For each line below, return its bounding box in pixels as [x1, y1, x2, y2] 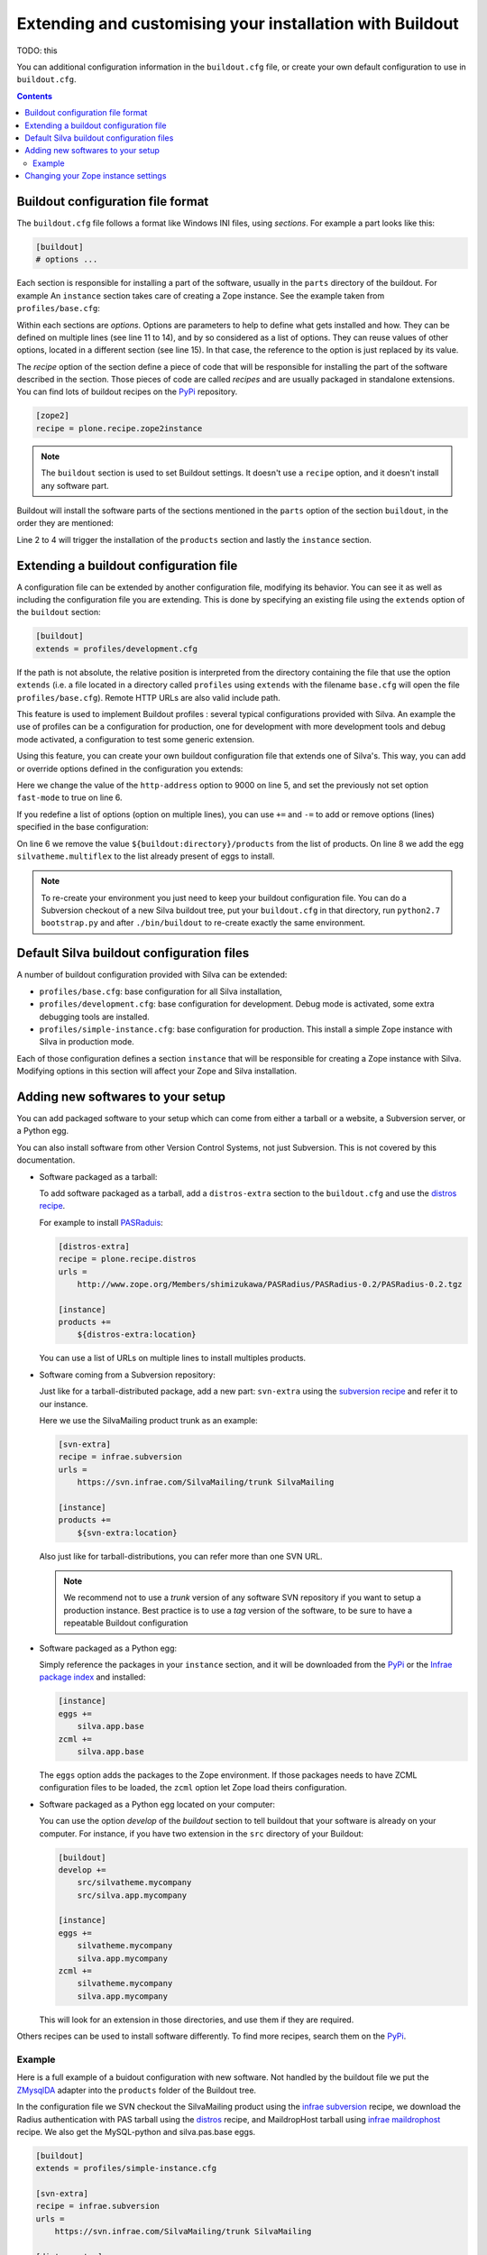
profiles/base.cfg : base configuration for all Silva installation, [39, 986, 283, 997]
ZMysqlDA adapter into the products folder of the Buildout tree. [16, 2085, 257, 2095]
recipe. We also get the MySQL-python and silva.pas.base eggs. [16, 2126, 256, 2137]
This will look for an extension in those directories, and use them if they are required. [39, 2014, 354, 2025]
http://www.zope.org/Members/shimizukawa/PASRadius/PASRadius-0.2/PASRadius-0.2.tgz [77, 1279, 464, 1289]
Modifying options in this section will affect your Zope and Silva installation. [16, 1065, 298, 1077]
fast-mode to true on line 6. [16, 792, 123, 803]
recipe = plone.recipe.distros [58, 1254, 198, 1265]
